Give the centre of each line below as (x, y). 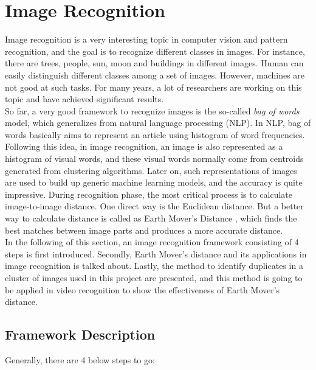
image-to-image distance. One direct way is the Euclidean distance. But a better (154, 206)
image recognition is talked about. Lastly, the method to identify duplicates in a (154, 266)
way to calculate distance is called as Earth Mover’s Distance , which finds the (151, 218)
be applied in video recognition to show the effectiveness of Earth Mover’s (143, 289)
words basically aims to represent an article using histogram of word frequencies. (155, 134)
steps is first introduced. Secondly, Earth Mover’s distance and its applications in (156, 253)
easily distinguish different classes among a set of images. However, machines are (155, 75)
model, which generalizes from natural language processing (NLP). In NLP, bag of (158, 123)
